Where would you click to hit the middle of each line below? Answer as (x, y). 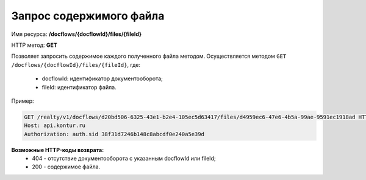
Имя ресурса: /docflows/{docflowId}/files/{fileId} (77, 34)
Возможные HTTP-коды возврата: (58, 150)
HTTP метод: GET (34, 45)
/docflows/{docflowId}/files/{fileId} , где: (76, 64)
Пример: (23, 101)
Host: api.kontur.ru (55, 126)
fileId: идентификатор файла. (79, 87)
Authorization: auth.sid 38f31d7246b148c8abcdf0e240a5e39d (114, 134)
